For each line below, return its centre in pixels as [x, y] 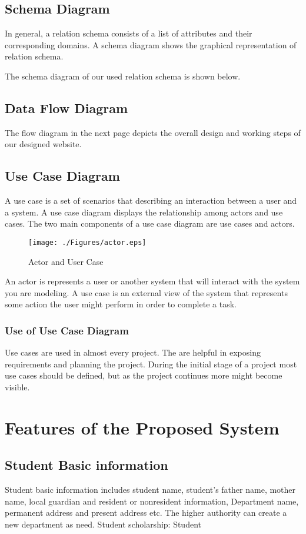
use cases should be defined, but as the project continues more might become [144, 375]
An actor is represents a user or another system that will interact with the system [152, 281]
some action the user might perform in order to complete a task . [121, 304]
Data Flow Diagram [66, 107]
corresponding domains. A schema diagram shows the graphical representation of [151, 44]
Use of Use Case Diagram [67, 330]
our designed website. [43, 144]
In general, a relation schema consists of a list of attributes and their [129, 33]
